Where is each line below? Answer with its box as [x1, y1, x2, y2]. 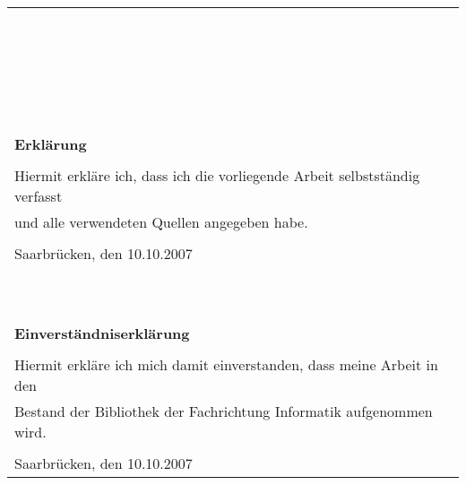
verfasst [14, 186, 63, 206]
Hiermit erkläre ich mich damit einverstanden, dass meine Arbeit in [14, 354, 438, 375]
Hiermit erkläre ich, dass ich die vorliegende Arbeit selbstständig [14, 165, 420, 186]
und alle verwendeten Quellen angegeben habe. [14, 212, 308, 232]
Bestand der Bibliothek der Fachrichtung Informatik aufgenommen [14, 401, 433, 421]
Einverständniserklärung [14, 323, 190, 343]
